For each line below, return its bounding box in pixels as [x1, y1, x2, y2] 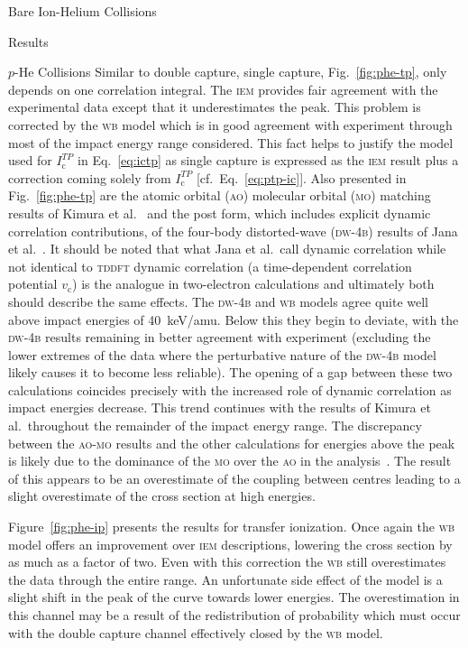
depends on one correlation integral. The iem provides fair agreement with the [8, 79, 438, 98]
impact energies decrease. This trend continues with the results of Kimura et [8, 398, 431, 417]
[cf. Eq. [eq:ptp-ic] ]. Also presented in [196, 168, 407, 187]
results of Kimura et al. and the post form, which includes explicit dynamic [8, 203, 431, 222]
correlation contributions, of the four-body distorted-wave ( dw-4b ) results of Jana [8, 221, 458, 240]
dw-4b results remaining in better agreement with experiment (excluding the [8, 328, 431, 347]
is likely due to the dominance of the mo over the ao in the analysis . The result [8, 451, 452, 470]
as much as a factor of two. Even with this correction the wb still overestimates [8, 552, 446, 571]
